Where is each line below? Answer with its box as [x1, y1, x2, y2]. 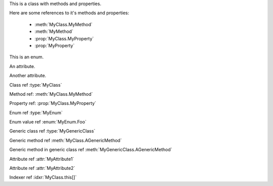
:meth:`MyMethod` [34, 28, 73, 35]
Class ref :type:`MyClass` [9, 82, 62, 88]
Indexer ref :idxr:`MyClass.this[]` [9, 174, 77, 180]
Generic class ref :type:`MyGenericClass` [9, 128, 96, 134]
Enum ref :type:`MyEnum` [9, 109, 63, 115]
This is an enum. [9, 54, 44, 60]
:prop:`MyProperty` [34, 42, 75, 48]
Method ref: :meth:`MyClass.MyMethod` [9, 91, 93, 97]
